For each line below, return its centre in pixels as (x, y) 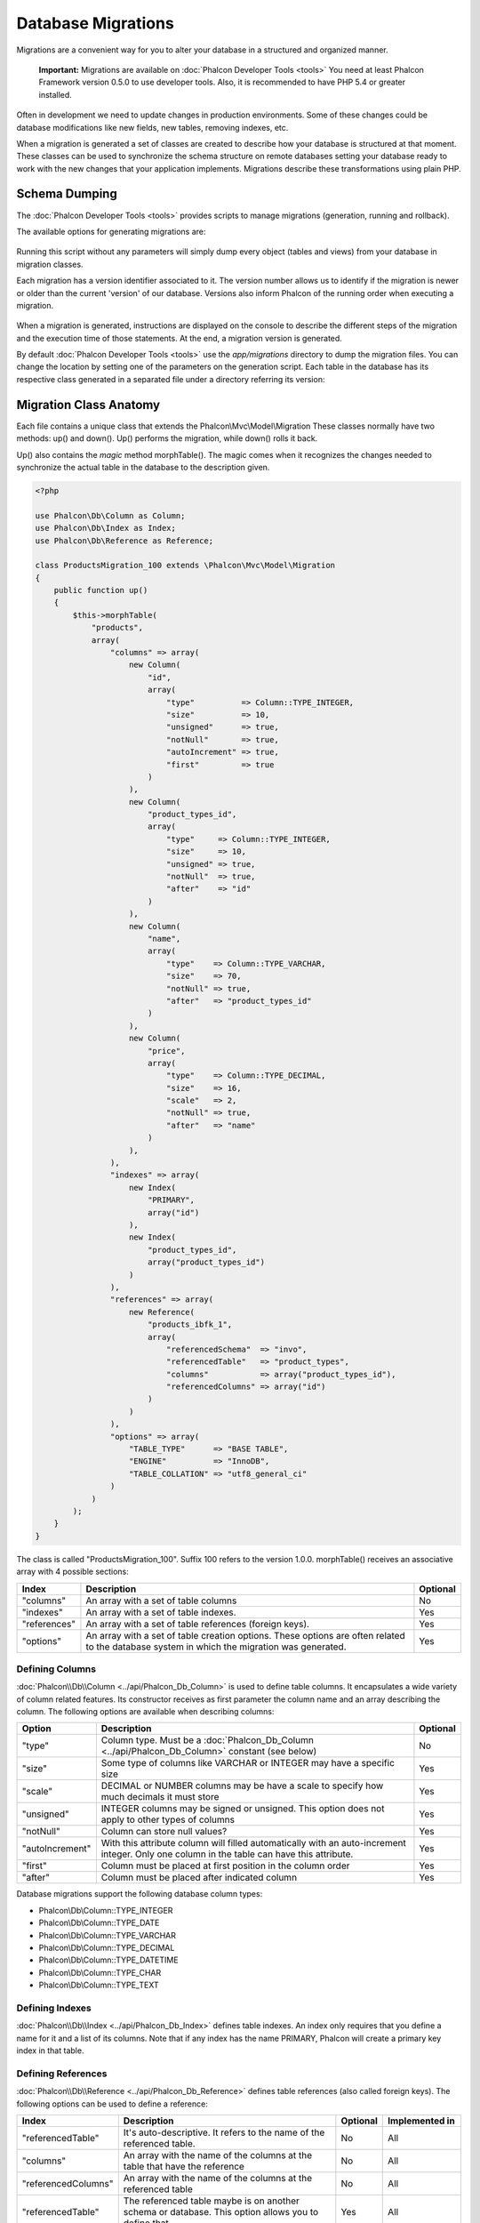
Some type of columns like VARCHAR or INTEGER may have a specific (248, 1763)
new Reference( (162, 1312)
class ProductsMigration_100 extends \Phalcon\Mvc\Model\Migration (185, 566)
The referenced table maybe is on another (211, 2201)
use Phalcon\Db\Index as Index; (106, 528)
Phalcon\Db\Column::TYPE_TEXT (99, 1985)
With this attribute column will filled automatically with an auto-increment (253, 1843)
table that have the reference (184, 2167)
